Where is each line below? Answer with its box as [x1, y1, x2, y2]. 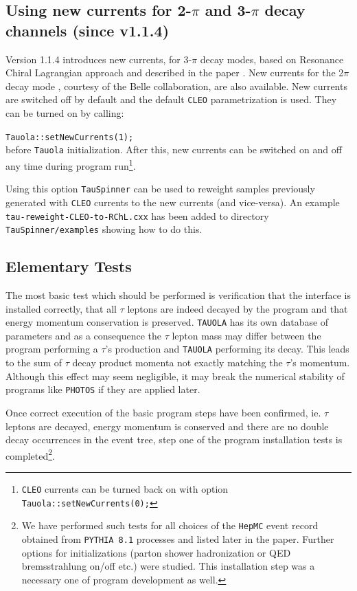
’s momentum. [290, 355, 350, 370]
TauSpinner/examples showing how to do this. [5, 222, 203, 236]
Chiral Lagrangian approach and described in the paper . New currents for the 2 [5, 65, 344, 80]
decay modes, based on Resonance [200, 52, 344, 66]
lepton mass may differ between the [172, 328, 321, 342]
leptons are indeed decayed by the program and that [127, 301, 348, 315]
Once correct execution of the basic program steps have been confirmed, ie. [5, 405, 321, 419]
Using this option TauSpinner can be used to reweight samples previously [5, 181, 315, 196]
